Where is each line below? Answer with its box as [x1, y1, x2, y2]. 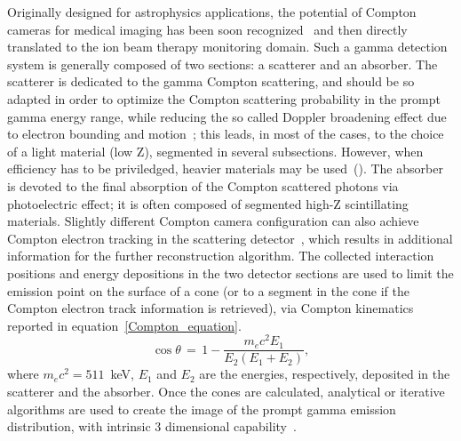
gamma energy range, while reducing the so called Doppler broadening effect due [7, 107, 447, 125]
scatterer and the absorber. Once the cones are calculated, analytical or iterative [7, 382, 445, 401]
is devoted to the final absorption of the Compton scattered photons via [7, 176, 399, 195]
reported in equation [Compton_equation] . [7, 316, 242, 334]
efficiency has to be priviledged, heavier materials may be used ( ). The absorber [7, 159, 443, 178]
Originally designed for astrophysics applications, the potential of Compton [7, 3, 417, 20]
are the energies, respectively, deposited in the [199, 365, 450, 383]
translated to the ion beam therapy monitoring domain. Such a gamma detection [7, 37, 448, 56]
